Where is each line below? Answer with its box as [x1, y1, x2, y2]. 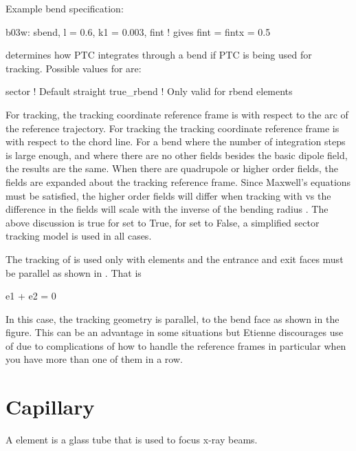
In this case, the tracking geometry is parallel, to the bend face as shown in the [5, 311, 340, 326]
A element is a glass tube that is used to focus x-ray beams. [5, 432, 258, 447]
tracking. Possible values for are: [5, 61, 142, 75]
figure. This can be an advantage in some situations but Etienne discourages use [5, 325, 344, 339]
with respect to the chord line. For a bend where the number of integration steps [5, 134, 346, 149]
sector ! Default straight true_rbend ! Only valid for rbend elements [5, 84, 293, 98]
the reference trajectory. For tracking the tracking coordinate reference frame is [5, 120, 340, 135]
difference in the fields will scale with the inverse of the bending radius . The [5, 202, 329, 216]
